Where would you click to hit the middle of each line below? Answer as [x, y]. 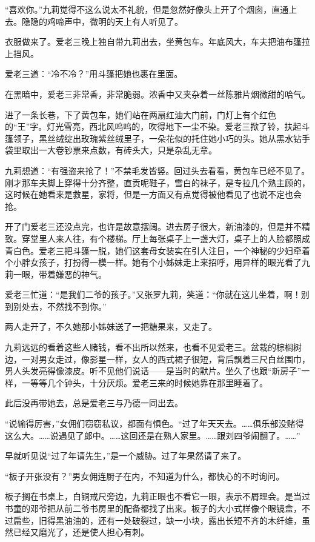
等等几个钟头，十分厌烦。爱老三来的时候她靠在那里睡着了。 [149, 382]
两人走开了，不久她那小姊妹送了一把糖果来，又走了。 [111, 326]
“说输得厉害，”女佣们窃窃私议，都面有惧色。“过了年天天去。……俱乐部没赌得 [154, 423]
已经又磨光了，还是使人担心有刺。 [81, 532]
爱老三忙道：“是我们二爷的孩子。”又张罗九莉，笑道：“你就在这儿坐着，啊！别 [157, 294]
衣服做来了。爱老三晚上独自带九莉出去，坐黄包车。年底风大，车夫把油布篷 [153, 42]
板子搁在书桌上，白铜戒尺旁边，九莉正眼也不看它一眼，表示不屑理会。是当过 [157, 496]
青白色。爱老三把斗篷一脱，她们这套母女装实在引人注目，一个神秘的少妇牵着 [157, 250]
